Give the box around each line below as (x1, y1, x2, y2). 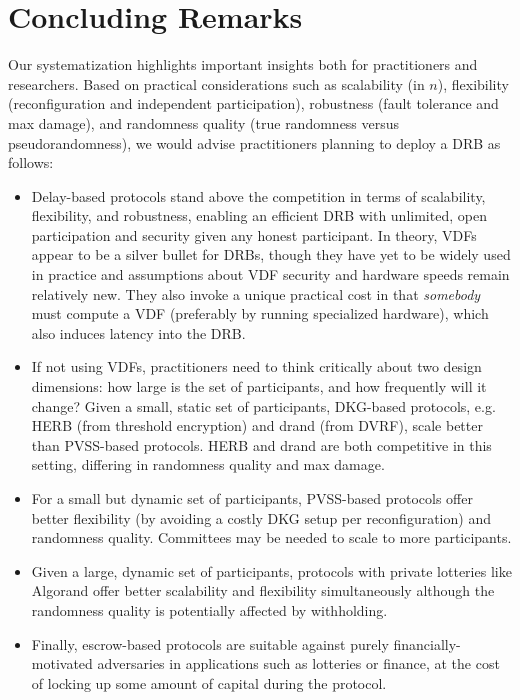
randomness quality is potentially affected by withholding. (31, 599, 388, 620)
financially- (393, 633, 461, 654)
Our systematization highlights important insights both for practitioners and (8, 54, 478, 75)
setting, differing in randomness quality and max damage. (31, 454, 385, 475)
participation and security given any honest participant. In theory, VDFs (31, 224, 477, 245)
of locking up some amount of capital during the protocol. (31, 672, 387, 693)
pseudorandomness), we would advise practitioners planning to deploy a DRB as (8, 132, 501, 153)
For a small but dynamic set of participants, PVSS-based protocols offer (31, 488, 473, 508)
